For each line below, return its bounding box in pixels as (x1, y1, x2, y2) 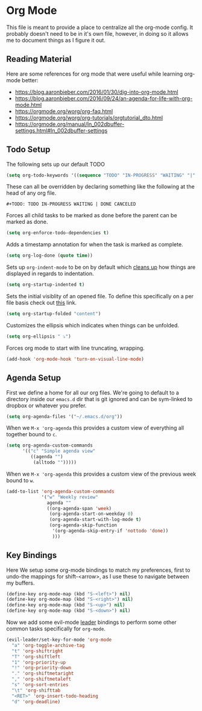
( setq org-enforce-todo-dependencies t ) (6, 230, 110, 236)
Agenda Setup (6, 373, 62, 383)
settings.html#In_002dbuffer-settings (14, 126, 108, 134)
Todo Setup (6, 145, 51, 155)
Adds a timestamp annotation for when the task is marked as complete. (6, 241, 183, 248)
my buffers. (6, 579, 35, 586)
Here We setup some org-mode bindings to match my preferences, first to (6, 566, 191, 574)
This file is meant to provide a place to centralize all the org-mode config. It (6, 24, 194, 31)
